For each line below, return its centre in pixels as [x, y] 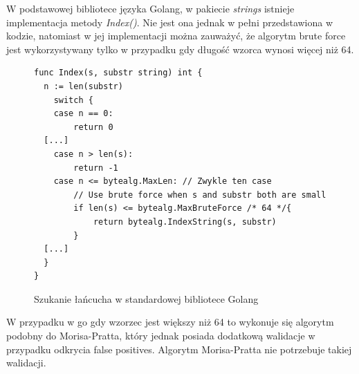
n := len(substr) [83, 86]
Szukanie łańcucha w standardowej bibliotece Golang [146, 298]
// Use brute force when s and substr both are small [200, 195]
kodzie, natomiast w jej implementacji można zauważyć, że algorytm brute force [176, 36]
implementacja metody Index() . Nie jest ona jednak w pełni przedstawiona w [170, 22]
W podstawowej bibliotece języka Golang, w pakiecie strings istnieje [150, 8]
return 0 [93, 127]
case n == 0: [83, 114]
